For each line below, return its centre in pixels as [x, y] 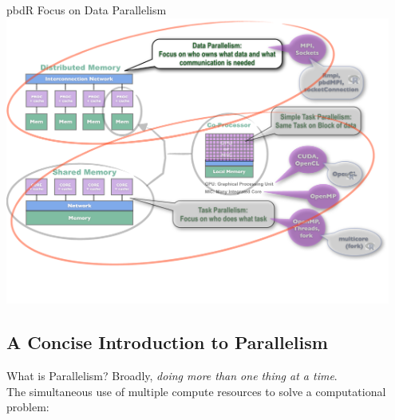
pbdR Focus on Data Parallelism [87, 10]
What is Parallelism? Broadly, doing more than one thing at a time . [172, 376]
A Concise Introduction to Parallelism [167, 342]
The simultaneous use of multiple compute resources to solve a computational [196, 391]
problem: [28, 407]
